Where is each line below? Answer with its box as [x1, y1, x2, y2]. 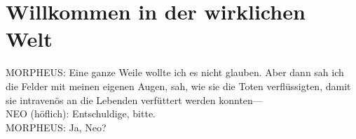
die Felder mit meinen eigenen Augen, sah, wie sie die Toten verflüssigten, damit [6, 78, 351, 93]
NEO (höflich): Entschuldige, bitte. [6, 106, 156, 121]
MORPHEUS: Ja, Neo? [6, 119, 107, 134]
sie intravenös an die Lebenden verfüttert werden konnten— [6, 92, 263, 107]
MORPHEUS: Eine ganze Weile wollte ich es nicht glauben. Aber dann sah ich [6, 65, 344, 80]
